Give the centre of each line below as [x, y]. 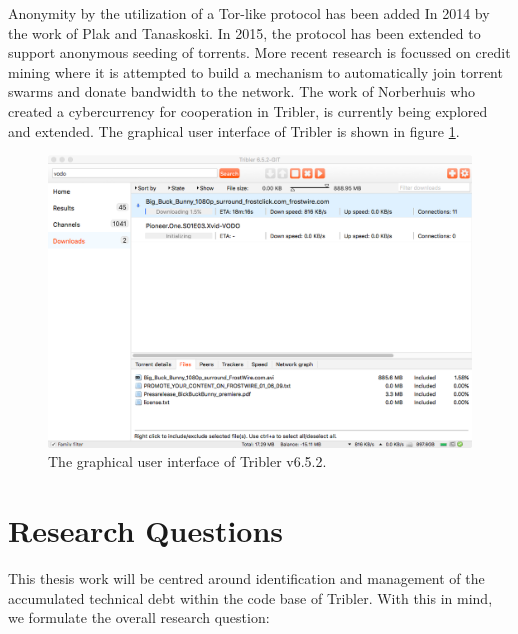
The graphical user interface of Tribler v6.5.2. [187, 461]
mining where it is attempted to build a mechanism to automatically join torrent [255, 71]
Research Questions [146, 530]
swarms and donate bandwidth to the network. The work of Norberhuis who [242, 91]
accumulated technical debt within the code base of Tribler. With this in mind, [250, 597]
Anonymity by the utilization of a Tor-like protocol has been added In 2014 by [249, 13]
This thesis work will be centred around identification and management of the [246, 578]
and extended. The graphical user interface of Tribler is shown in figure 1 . [234, 130]
